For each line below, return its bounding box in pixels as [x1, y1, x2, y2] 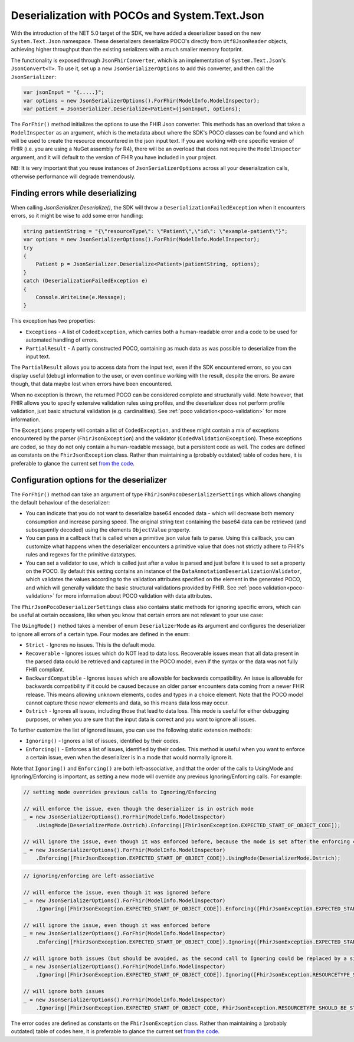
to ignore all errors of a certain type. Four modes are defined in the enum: [11, 630, 190, 637]
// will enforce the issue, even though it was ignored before [23, 889, 211, 896]
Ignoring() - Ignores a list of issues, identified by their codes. [25, 738, 181, 745]
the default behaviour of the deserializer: [11, 499, 110, 506]
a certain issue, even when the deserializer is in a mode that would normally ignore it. [25, 754, 233, 761]
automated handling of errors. [25, 336, 99, 343]
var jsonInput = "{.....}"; [23, 89, 104, 96]
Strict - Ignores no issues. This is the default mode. [25, 641, 156, 648]
